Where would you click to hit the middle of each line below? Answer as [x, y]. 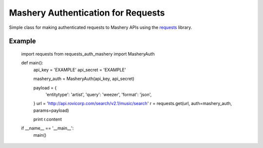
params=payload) [51, 110]
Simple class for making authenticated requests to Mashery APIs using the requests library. [101, 27]
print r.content [47, 119]
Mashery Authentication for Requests [87, 13]
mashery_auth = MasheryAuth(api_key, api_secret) [84, 79]
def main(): [32, 63]
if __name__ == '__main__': [47, 128]
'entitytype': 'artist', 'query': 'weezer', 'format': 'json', [99, 94]
